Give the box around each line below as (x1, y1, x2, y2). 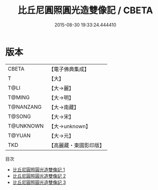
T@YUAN (8, 132, 31, 139)
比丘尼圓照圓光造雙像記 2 (12, 173, 66, 179)
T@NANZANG (8, 103, 42, 110)
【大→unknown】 (48, 122, 91, 130)
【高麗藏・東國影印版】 (48, 142, 105, 149)
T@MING (8, 93, 30, 101)
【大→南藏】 (48, 104, 79, 111)
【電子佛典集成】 (48, 66, 90, 73)
